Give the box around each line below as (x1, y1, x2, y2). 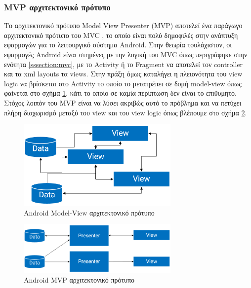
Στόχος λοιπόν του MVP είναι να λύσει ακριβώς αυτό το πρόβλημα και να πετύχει (4, 97, 242, 108)
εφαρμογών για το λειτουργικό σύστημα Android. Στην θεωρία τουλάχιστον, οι (4, 39, 232, 50)
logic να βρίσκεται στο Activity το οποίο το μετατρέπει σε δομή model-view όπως (4, 78, 242, 88)
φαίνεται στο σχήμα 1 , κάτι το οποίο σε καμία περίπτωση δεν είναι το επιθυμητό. (4, 88, 237, 98)
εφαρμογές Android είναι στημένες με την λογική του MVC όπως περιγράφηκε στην (4, 49, 248, 59)
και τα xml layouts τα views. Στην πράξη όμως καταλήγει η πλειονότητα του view (4, 69, 243, 79)
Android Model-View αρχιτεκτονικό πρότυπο (24, 207, 155, 217)
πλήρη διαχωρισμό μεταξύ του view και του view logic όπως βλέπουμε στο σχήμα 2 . (4, 107, 247, 117)
